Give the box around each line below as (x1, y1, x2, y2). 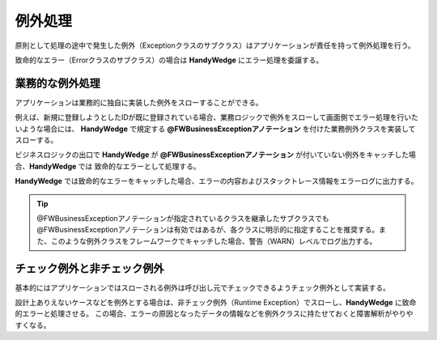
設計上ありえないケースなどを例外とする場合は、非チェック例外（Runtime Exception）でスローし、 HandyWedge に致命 (15, 298, 417, 308)
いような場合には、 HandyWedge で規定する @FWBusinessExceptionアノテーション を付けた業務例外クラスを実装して (15, 124, 416, 134)
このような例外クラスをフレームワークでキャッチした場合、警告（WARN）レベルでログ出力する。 (50, 236, 377, 246)
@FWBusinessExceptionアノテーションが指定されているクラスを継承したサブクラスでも (36, 213, 329, 223)
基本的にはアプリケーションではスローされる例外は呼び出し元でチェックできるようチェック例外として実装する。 (15, 283, 391, 292)
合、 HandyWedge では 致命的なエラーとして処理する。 (15, 161, 202, 171)
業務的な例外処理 (15, 76, 100, 90)
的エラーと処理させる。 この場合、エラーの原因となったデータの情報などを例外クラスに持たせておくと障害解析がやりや (15, 308, 414, 319)
